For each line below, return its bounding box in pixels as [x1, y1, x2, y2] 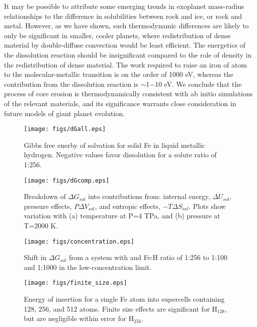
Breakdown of [24, 191, 66, 201]
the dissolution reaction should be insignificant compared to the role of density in [4, 49, 252, 60]
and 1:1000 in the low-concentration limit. [24, 262, 152, 272]
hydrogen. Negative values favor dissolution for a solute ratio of [24, 149, 217, 160]
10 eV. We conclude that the [155, 78, 242, 89]
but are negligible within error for [24, 313, 126, 324]
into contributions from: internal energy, [88, 191, 210, 201]
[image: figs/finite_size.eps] [24, 279, 127, 287]
